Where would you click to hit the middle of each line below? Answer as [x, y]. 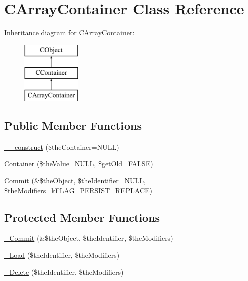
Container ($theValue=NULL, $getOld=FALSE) [79, 163]
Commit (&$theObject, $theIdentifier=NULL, [75, 180]
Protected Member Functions [82, 217]
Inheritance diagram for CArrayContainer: [69, 32]
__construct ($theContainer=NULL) [62, 146]
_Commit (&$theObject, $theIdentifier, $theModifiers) [89, 238]
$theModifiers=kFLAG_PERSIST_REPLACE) [78, 190]
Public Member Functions [73, 126]
